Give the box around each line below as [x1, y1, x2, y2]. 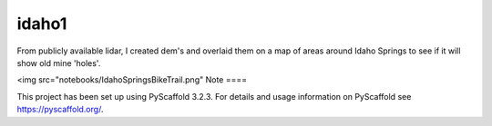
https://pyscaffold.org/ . [16, 104, 104, 115]
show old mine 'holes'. [16, 57, 101, 68]
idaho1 [16, 14, 67, 34]
